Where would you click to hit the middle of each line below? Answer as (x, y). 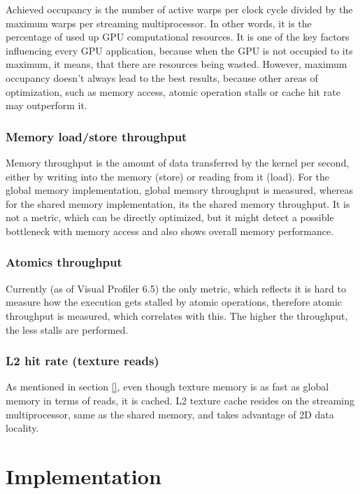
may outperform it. (46, 105)
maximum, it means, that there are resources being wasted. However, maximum (177, 64)
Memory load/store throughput (96, 136)
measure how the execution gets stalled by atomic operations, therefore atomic (174, 302)
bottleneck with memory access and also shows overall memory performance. (170, 231)
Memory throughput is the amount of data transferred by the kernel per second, (178, 162)
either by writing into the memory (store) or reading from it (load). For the (167, 176)
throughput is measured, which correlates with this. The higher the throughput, (177, 315)
